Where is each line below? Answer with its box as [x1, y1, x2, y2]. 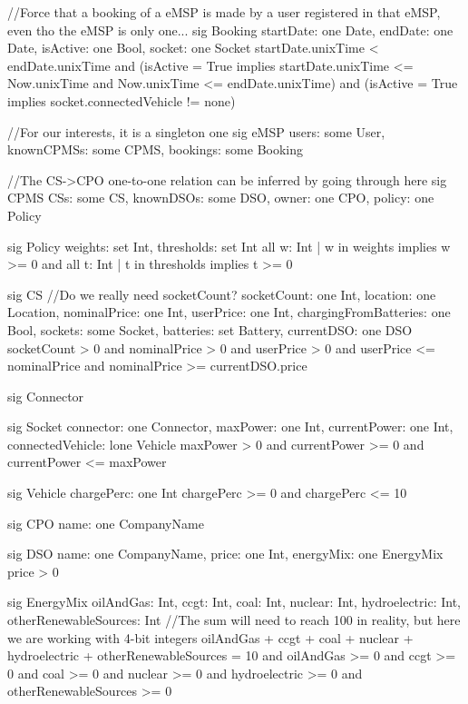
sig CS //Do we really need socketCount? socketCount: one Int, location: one [7, 284, 436, 303]
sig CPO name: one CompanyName [7, 513, 204, 532]
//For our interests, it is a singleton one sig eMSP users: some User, [7, 122, 385, 141]
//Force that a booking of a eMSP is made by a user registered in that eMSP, [7, 3, 441, 21]
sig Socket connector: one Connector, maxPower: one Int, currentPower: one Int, [7, 417, 453, 436]
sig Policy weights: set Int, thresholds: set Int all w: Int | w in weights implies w [7, 236, 451, 255]
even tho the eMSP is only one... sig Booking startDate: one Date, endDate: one [7, 20, 453, 39]
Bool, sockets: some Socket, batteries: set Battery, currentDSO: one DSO [7, 320, 413, 339]
